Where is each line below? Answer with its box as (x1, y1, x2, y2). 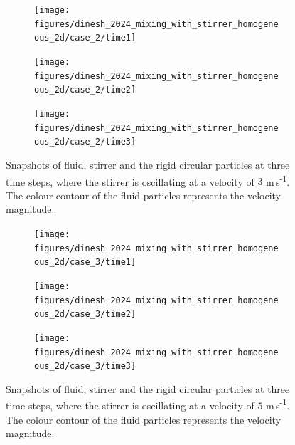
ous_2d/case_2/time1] (34, 33, 136, 43)
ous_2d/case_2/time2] (34, 85, 136, 95)
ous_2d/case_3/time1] (34, 257, 136, 268)
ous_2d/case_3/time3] (34, 361, 136, 372)
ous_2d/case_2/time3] (34, 137, 136, 147)
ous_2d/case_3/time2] (34, 309, 136, 320)
